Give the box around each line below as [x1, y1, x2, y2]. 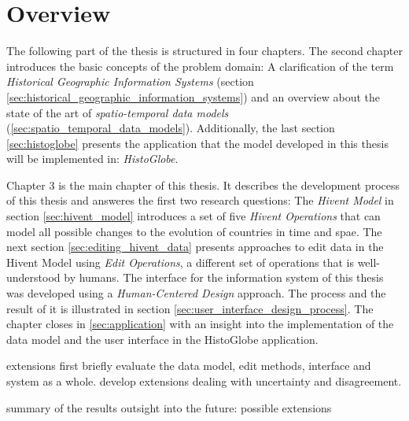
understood [6, 269, 61, 286]
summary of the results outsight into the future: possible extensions [6, 399, 332, 415]
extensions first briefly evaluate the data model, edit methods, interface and [6, 357, 371, 374]
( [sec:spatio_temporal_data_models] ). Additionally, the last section [6, 120, 335, 136]
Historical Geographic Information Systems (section [6, 73, 254, 90]
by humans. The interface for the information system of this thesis [64, 269, 384, 286]
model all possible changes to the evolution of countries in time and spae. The [6, 223, 382, 239]
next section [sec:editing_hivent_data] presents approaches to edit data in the [6, 238, 384, 255]
